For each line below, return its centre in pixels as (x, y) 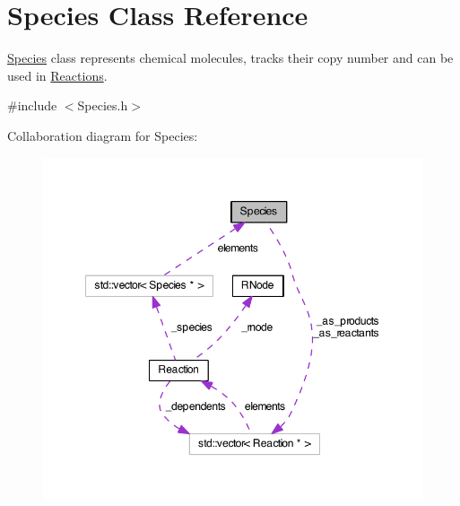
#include (32, 105)
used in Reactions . (57, 75)
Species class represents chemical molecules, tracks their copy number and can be (230, 58)
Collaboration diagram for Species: (103, 135)
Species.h (103, 105)
